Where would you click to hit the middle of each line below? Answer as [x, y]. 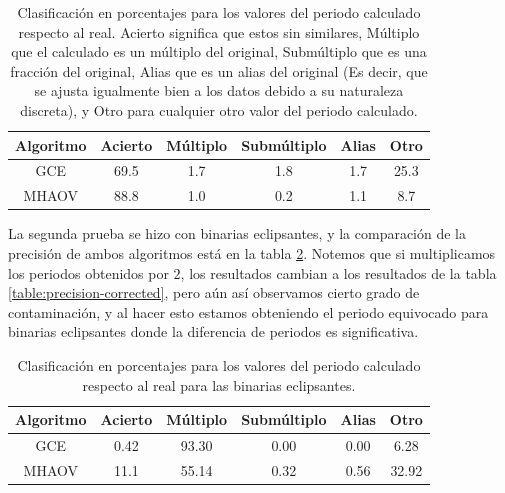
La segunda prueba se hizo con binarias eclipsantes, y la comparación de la [237, 233]
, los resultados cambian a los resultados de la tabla [338, 272]
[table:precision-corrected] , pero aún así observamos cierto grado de [214, 292]
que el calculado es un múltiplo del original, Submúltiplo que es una [219, 51]
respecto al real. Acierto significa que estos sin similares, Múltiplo [219, 31]
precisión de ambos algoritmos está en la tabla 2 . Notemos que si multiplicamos [252, 252]
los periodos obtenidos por [88, 272]
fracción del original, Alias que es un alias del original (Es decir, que [219, 70]
